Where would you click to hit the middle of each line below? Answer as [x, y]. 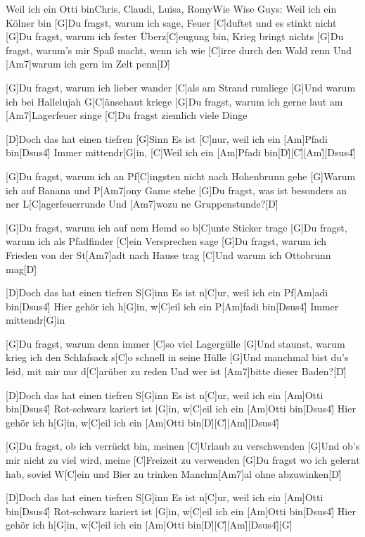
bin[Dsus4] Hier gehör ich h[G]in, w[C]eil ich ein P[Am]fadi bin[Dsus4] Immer [172, 306]
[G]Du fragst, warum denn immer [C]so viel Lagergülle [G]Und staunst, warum [175, 343]
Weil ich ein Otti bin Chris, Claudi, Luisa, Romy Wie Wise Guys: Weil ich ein [171, 8]
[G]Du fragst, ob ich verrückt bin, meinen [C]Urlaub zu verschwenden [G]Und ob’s [183, 446]
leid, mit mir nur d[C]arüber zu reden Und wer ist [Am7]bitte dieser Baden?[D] [176, 371]
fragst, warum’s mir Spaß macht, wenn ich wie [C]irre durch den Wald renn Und [179, 50]
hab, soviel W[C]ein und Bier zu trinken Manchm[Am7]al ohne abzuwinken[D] [174, 473]
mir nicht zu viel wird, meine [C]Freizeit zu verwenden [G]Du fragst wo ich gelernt [183, 460]
